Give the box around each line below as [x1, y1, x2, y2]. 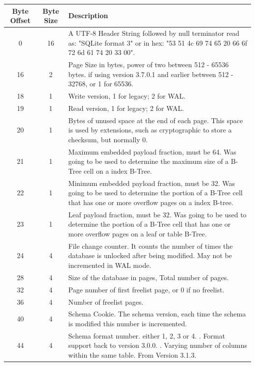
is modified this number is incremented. [68, 318, 187, 328]
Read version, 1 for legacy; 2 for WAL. [68, 103, 184, 113]
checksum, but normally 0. [68, 134, 148, 144]
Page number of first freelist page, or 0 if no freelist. [68, 284, 225, 294]
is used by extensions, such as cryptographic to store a [68, 125, 232, 135]
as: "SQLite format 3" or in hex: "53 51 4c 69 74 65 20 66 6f [68, 37, 248, 48]
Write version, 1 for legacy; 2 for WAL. [68, 91, 186, 101]
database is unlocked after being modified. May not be [68, 250, 232, 261]
